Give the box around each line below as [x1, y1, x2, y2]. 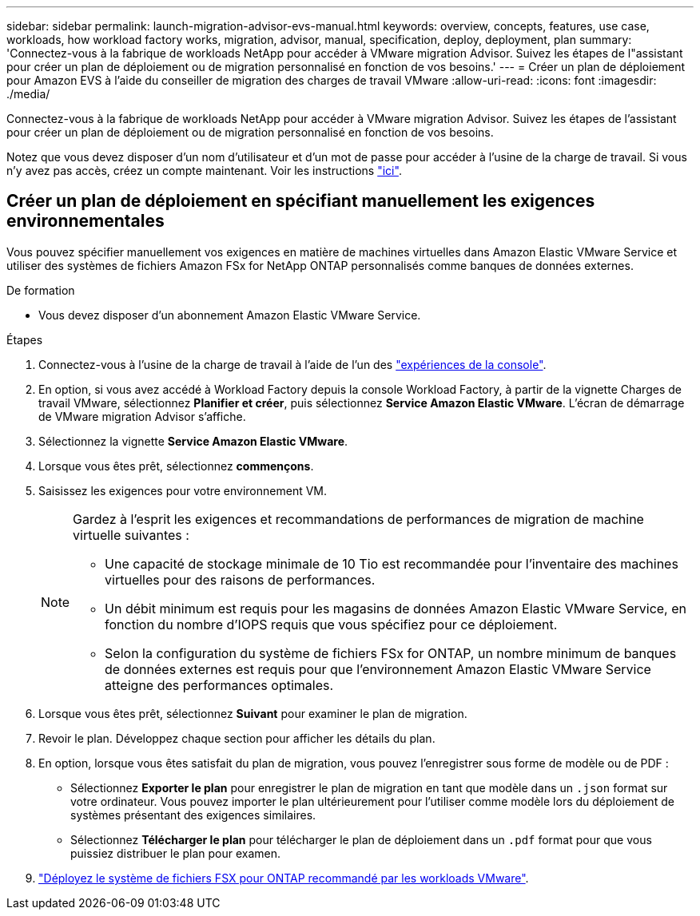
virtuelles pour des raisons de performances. [105, 571, 376, 588]
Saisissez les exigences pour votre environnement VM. [38, 483, 328, 498]
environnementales [6, 211, 165, 232]
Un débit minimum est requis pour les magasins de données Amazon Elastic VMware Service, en [105, 600, 687, 617]
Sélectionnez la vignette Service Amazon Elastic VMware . [38, 434, 348, 448]
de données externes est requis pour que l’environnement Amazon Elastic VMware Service [105, 660, 651, 677]
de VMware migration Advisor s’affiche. [38, 409, 246, 423]
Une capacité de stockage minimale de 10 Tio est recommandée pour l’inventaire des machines [105, 555, 678, 572]
